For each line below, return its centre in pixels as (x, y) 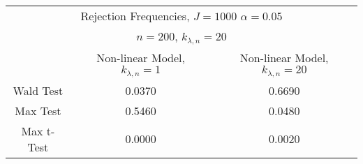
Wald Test (38, 90)
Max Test (38, 110)
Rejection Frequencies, (135, 16)
